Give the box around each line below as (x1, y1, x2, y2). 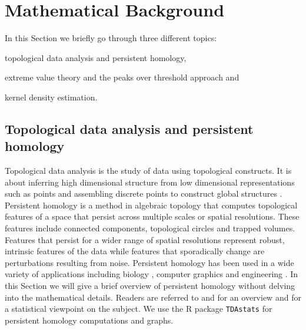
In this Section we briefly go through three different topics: (5, 32, 217, 44)
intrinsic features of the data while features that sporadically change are (5, 245, 265, 257)
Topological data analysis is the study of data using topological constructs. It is (5, 164, 292, 177)
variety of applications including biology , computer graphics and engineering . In (5, 268, 298, 280)
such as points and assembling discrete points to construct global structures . (5, 187, 282, 200)
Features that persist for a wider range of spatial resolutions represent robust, (5, 233, 285, 245)
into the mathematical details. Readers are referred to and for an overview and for (5, 291, 301, 303)
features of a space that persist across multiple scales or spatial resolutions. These (5, 210, 300, 223)
